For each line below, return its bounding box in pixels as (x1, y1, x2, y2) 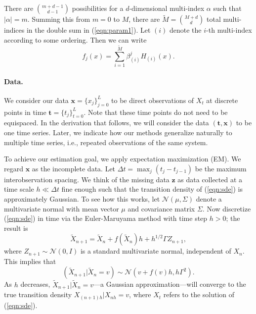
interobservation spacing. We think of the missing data (4, 174, 170, 184)
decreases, (20, 279, 50, 289)
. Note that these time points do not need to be (84, 106, 228, 117)
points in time (4, 106, 46, 117)
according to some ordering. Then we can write (4, 34, 147, 45)
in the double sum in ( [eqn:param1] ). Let (26, 25, 151, 35)
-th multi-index (206, 25, 252, 35)
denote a (196, 194, 222, 204)
